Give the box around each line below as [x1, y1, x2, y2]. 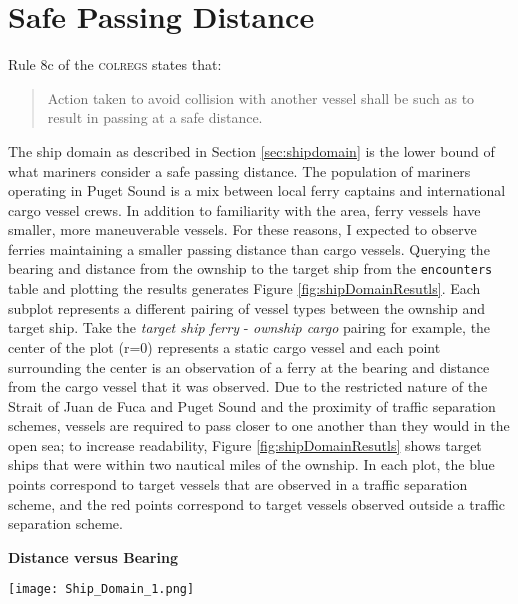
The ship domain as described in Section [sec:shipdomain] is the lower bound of [8, 140, 495, 161]
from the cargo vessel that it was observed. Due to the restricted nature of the [8, 376, 488, 397]
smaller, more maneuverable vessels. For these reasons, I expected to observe [8, 219, 477, 240]
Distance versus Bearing [8, 546, 178, 567]
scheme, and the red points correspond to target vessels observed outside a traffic [8, 493, 506, 514]
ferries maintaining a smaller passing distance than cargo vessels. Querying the [8, 238, 490, 259]
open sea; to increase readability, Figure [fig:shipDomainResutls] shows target [8, 434, 482, 455]
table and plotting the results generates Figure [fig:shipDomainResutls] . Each [8, 278, 481, 299]
